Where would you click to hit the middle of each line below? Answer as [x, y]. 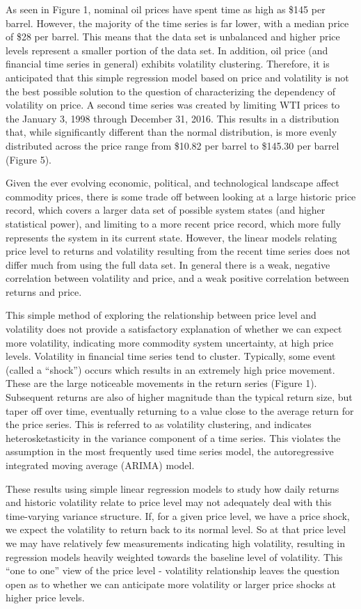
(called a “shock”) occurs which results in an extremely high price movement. [170, 369]
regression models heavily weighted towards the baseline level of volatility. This [174, 556]
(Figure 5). [29, 159]
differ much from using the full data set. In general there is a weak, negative [168, 264]
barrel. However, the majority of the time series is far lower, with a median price [177, 23]
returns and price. [44, 291]
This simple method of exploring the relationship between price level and [161, 315]
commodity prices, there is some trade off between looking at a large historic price [181, 196]
